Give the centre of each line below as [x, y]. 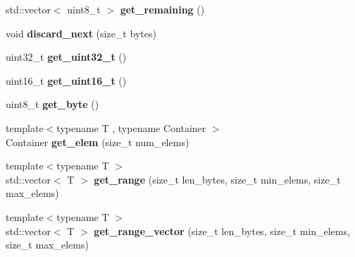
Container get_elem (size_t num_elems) [98, 142]
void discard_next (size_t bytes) [81, 33]
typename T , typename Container [131, 127]
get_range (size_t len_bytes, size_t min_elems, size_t [217, 179]
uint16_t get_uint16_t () [66, 80]
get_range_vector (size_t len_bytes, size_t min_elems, [222, 231]
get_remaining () [162, 9]
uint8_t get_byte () [52, 104]
